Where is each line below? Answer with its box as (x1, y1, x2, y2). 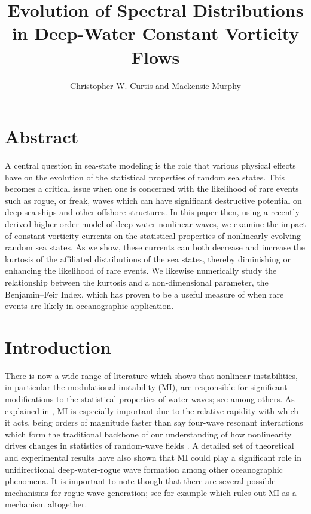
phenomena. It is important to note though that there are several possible (5, 475, 276, 487)
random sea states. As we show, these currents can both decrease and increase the (5, 241, 306, 253)
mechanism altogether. (5, 498, 87, 510)
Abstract (5, 124, 79, 149)
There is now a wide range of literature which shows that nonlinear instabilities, (5, 369, 298, 381)
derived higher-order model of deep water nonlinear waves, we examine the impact (5, 218, 306, 230)
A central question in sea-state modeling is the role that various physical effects (5, 159, 296, 172)
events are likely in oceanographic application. (5, 299, 174, 312)
